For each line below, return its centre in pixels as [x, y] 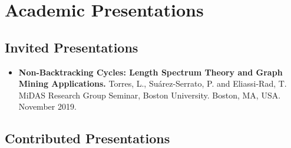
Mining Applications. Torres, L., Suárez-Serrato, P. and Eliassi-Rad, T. [153, 83]
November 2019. [47, 106]
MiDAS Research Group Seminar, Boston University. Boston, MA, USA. [150, 95]
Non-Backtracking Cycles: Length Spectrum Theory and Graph [151, 72]
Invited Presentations [72, 47]
